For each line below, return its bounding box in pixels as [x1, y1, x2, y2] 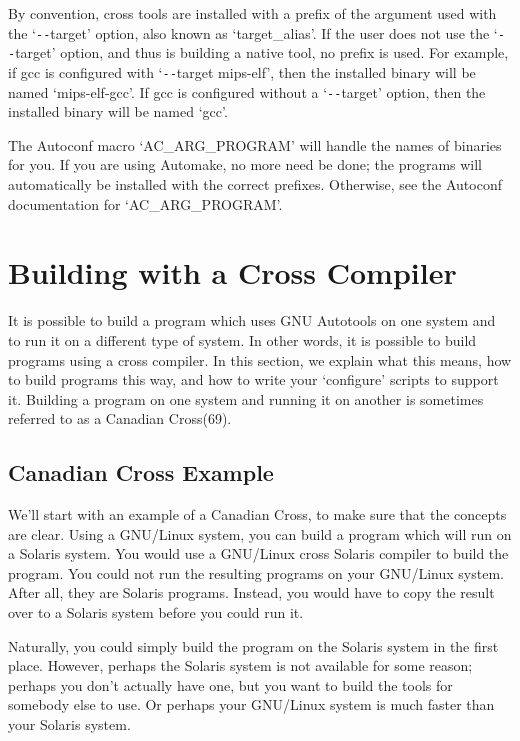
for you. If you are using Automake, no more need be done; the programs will [8, 154, 483, 175]
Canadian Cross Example [8, 457, 274, 488]
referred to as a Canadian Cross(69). [8, 408, 232, 429]
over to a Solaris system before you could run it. [8, 602, 304, 623]
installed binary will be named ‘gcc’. [8, 101, 228, 122]
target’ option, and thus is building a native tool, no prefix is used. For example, [15, 42, 509, 63]
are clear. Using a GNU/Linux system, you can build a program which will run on [8, 523, 512, 544]
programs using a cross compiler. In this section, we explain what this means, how [8, 349, 512, 370]
